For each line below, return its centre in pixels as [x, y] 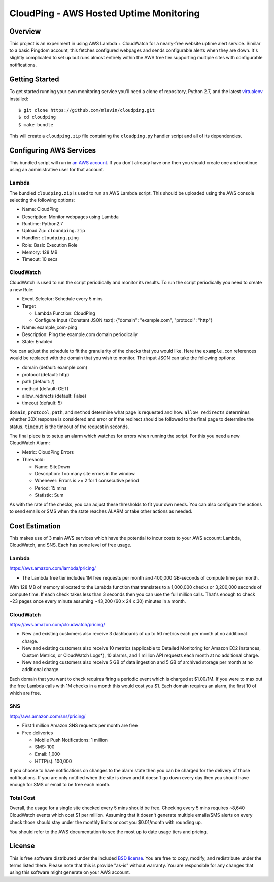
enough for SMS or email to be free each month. [60, 785]
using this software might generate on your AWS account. [70, 872]
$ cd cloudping [37, 117]
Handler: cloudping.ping [50, 238]
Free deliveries [38, 733]
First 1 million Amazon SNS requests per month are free [80, 726]
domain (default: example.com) [55, 367]
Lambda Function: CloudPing [65, 313]
